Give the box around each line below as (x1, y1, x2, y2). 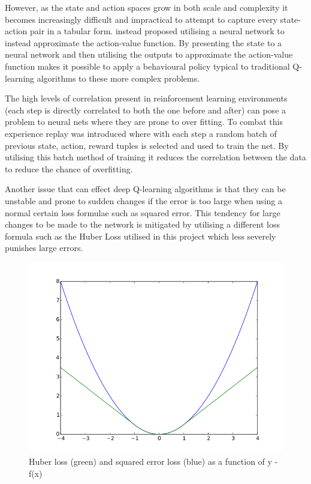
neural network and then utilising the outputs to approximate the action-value (5, 48, 293, 61)
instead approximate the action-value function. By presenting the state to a (5, 36, 282, 49)
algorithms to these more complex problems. (37, 71, 200, 84)
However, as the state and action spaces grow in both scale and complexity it (5, 1, 288, 13)
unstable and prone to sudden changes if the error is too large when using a (5, 194, 282, 207)
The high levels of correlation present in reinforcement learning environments (5, 92, 288, 104)
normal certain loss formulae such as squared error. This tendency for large (5, 206, 280, 219)
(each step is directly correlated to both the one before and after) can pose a (5, 103, 286, 116)
